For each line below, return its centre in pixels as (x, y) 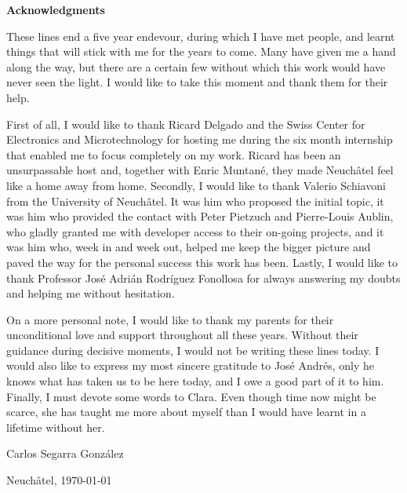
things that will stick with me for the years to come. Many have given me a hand (201, 51)
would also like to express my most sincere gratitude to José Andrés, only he (191, 365)
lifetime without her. (56, 427)
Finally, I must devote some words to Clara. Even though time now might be (191, 396)
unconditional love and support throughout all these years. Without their (182, 335)
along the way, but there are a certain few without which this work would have (196, 66)
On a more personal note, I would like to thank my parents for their (170, 319)
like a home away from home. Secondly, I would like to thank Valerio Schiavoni (196, 185)
